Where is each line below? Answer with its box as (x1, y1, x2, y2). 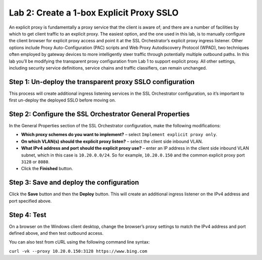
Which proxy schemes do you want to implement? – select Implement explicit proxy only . (21, 132, 217, 138)
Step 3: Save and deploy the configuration (9, 178, 139, 187)
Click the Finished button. (21, 166, 73, 172)
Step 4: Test (9, 210, 47, 219)
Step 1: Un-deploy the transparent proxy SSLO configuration (9, 78, 195, 86)
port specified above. (9, 198, 52, 204)
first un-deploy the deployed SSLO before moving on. (9, 97, 116, 103)
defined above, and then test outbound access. (9, 230, 104, 236)
